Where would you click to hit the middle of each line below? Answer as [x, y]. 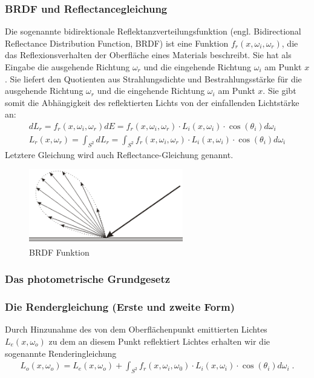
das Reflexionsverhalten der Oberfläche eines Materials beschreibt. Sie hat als [148, 55]
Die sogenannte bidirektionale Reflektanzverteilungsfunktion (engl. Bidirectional [153, 31]
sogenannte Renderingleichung [61, 353]
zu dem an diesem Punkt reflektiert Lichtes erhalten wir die [159, 341]
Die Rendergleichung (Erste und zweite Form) [120, 307]
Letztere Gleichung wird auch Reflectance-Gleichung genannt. [119, 154]
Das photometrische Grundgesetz [88, 279]
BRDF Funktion [59, 252]
